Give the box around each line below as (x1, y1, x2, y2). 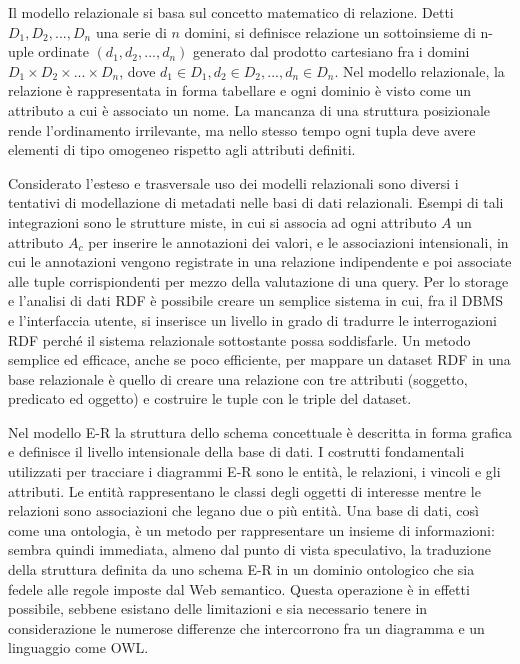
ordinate (38, 41, 89, 62)
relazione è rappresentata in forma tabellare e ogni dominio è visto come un (8, 80, 472, 101)
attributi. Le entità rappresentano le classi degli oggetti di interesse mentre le (8, 480, 481, 501)
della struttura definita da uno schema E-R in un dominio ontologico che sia (8, 559, 475, 580)
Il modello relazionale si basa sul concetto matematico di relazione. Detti (8, 2, 454, 22)
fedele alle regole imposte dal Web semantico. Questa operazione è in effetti (8, 578, 470, 599)
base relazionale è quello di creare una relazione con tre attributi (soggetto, (8, 368, 468, 389)
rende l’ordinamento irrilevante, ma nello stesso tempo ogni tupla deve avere (8, 119, 476, 140)
